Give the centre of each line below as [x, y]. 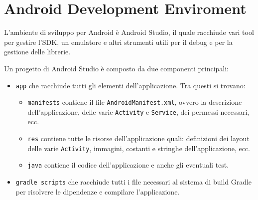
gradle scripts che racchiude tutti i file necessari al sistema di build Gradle [134, 182]
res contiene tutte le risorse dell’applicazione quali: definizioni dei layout [138, 138]
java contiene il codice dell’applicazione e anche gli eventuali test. [128, 165]
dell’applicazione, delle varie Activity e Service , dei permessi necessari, [138, 111]
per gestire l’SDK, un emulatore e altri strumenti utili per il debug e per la [118, 42]
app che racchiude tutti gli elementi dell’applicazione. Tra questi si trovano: [130, 85]
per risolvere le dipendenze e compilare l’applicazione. [98, 191]
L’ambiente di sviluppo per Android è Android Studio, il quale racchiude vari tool [129, 32]
